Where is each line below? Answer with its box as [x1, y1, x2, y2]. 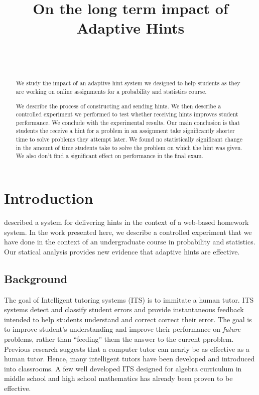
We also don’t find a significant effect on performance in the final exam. [16, 152, 203, 160]
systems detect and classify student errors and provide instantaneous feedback [4, 304, 244, 315]
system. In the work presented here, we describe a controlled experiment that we [4, 226, 252, 237]
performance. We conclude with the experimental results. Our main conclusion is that [16, 118, 240, 126]
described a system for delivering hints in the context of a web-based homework [4, 217, 249, 227]
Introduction [4, 188, 93, 208]
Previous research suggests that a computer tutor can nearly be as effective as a [4, 343, 249, 354]
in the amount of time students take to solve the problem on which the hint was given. [16, 143, 242, 152]
